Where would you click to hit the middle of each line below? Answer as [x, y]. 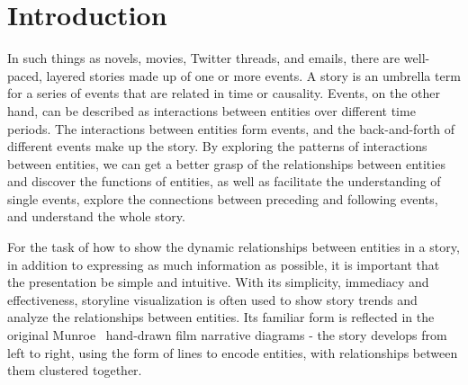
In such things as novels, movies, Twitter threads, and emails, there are [204, 58]
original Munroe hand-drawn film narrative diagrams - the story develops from [227, 335]
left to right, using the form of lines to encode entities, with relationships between [233, 352]
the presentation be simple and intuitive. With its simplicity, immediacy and [218, 282]
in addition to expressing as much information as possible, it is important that [224, 264]
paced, [25, 75]
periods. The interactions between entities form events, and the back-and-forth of [231, 128]
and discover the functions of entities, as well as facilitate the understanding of [224, 181]
